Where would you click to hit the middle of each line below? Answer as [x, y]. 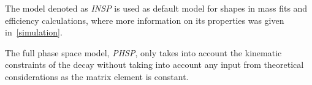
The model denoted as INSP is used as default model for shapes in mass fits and [156, 8]
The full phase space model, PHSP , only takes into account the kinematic [143, 52]
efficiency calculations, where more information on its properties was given [145, 20]
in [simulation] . [34, 32]
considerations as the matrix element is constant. [97, 76]
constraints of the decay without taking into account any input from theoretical [154, 65]
